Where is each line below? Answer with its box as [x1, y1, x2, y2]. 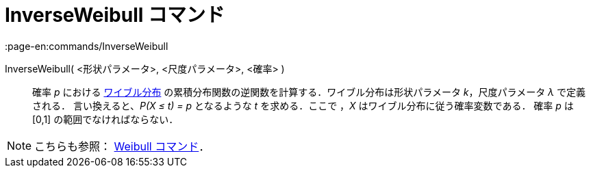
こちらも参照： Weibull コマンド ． [34, 139, 210, 153]
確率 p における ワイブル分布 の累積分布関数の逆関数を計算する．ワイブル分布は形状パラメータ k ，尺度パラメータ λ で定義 [32, 85, 586, 98]
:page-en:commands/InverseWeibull [5, 40, 168, 52]
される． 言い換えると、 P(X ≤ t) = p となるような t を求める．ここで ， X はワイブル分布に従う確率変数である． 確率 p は [32, 99, 574, 111]
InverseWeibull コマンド [5, 3, 225, 27]
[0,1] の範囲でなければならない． [32, 113, 179, 125]
